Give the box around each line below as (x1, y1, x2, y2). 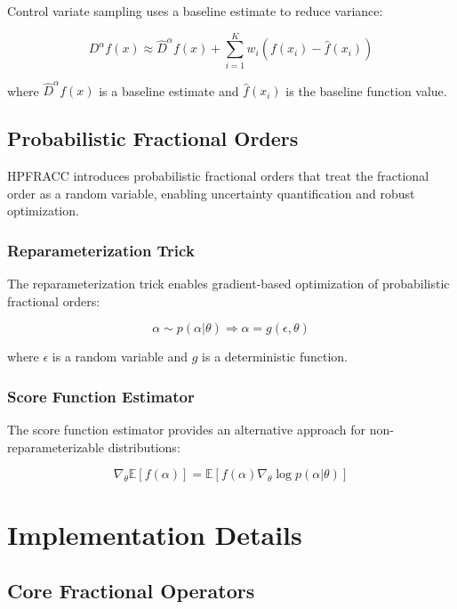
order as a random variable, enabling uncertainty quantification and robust (7, 183, 415, 202)
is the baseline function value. (285, 81, 447, 100)
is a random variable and (52, 347, 188, 366)
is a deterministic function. (202, 347, 348, 366)
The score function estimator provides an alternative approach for (7, 420, 365, 439)
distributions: (108, 437, 180, 456)
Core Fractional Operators (7, 577, 255, 605)
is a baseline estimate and (99, 81, 239, 100)
